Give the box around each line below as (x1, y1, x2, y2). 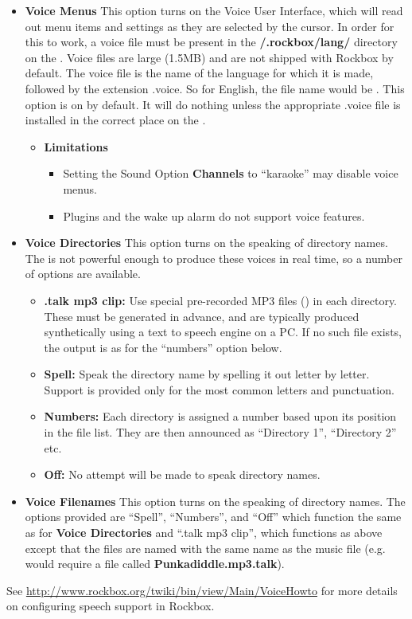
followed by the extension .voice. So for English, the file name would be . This (25, 80, 405, 96)
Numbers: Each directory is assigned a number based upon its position (44, 408, 397, 425)
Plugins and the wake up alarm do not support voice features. (63, 207, 365, 224)
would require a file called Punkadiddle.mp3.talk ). (25, 555, 285, 572)
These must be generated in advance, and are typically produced (44, 308, 360, 324)
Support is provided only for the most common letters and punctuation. (44, 381, 395, 398)
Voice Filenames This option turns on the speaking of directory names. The (25, 492, 406, 509)
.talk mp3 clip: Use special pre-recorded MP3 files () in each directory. (44, 292, 398, 308)
